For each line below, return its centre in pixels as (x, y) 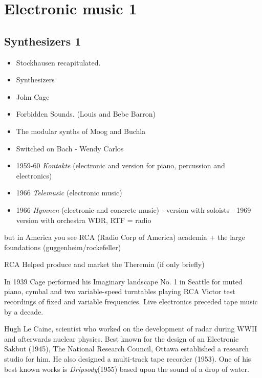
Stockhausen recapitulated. (58, 62)
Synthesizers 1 (43, 41)
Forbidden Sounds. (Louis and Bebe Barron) (86, 114)
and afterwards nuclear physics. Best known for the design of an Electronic (122, 338)
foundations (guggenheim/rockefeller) (63, 247)
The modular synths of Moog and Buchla (81, 131)
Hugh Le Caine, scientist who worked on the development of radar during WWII (131, 329)
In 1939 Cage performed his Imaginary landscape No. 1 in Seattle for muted (123, 281)
